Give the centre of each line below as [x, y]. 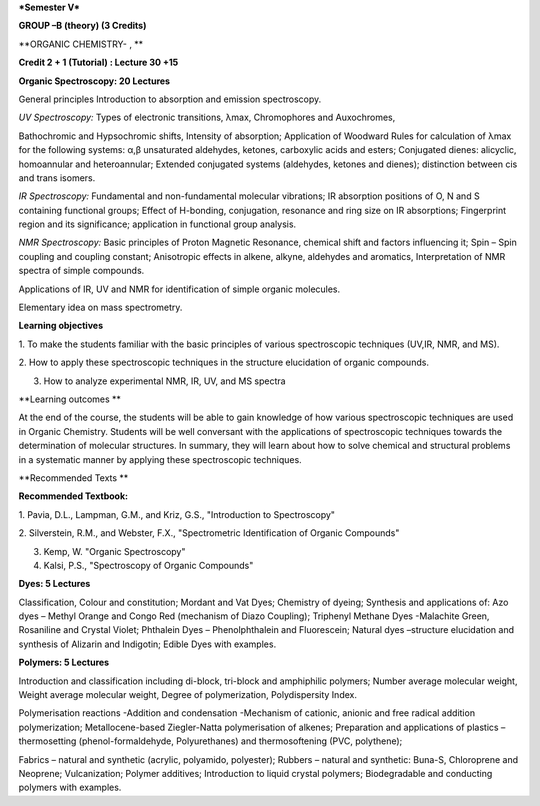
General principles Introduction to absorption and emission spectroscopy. [170, 99]
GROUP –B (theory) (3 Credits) [82, 26]
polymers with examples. [70, 787]
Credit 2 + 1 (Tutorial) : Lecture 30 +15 [98, 62]
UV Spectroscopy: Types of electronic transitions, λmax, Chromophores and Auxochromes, [207, 117]
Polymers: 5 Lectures [64, 662]
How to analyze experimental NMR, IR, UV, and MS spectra [164, 381]
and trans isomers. [57, 177]
